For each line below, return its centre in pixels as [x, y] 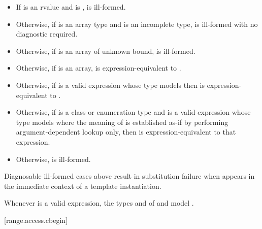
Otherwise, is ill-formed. [53, 159]
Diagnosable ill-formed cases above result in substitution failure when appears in [129, 176]
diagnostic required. [47, 34]
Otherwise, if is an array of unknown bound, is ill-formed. [106, 51]
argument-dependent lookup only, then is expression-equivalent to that [126, 132]
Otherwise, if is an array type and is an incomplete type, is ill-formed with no [137, 24]
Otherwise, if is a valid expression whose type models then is [110, 85]
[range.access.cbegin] [36, 220]
